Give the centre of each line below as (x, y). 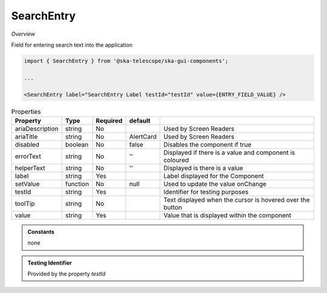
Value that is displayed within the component (228, 215)
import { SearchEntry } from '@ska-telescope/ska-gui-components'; (126, 61)
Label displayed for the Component (214, 176)
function (77, 183)
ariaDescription (37, 128)
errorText (28, 156)
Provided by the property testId (67, 274)
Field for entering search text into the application (72, 45)
